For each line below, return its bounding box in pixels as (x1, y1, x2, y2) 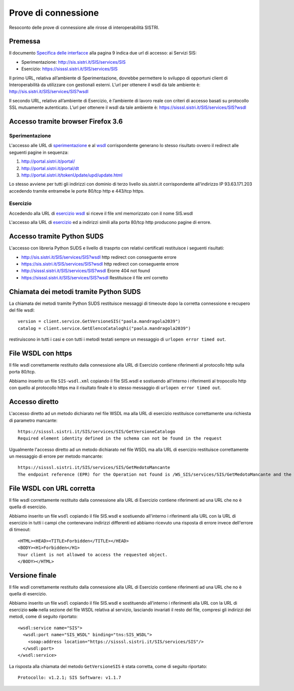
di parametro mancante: (9, 417, 58, 423)
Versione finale (9, 571, 57, 579)
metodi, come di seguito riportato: (9, 614, 78, 619)
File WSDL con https (9, 349, 73, 357)
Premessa (9, 37, 41, 46)
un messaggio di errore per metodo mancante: (9, 453, 103, 459)
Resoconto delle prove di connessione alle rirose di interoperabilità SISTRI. (9, 25, 159, 30)
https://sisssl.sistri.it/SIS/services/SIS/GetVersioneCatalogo (18, 429, 176, 434)
